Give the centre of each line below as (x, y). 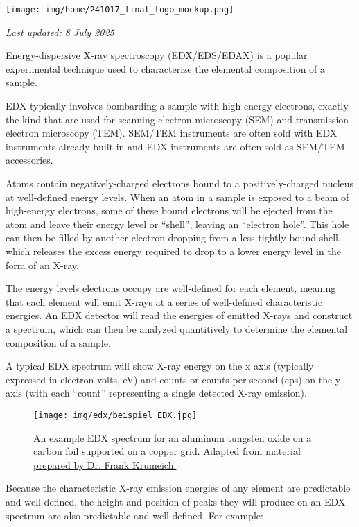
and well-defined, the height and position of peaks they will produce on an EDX (176, 501)
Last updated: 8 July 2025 (60, 32)
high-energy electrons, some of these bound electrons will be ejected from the (169, 210)
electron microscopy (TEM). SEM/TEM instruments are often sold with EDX (172, 133)
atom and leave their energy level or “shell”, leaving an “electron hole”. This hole (177, 224)
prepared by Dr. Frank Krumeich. (105, 464)
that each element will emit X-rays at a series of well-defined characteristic (164, 301)
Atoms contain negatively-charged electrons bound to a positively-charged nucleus (180, 183)
